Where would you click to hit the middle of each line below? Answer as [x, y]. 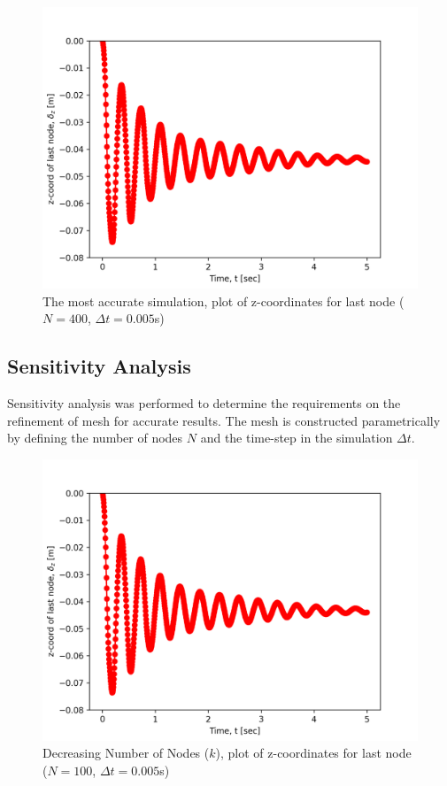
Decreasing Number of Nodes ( [126, 753]
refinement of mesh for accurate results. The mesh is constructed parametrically [224, 420]
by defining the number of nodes [95, 438]
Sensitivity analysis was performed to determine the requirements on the [204, 402]
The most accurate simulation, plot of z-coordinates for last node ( [223, 301]
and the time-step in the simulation [297, 438]
